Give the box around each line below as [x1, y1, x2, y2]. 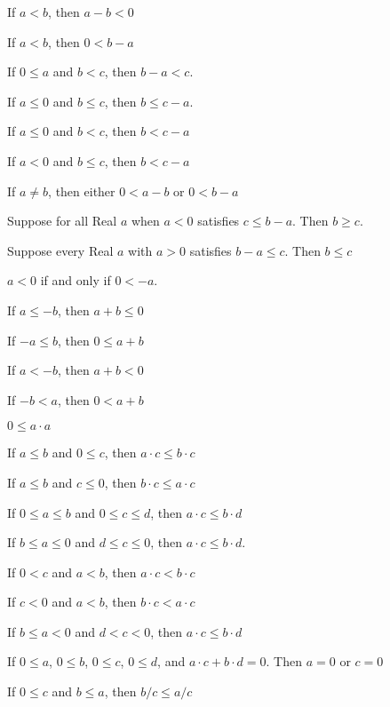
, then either [48, 181, 115, 200]
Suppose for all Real [7, 211, 117, 230]
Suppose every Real [7, 241, 114, 259]
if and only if [40, 271, 111, 290]
